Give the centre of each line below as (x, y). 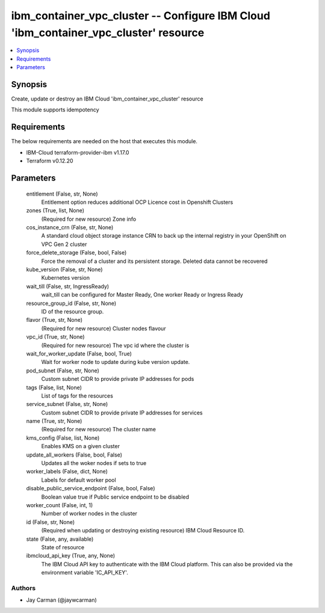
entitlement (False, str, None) (62, 194)
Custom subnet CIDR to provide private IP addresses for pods (118, 379)
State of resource (63, 547)
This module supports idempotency (55, 110)
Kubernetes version (66, 278)
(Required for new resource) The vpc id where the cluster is (115, 345)
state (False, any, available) (60, 539)
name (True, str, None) (54, 421)
